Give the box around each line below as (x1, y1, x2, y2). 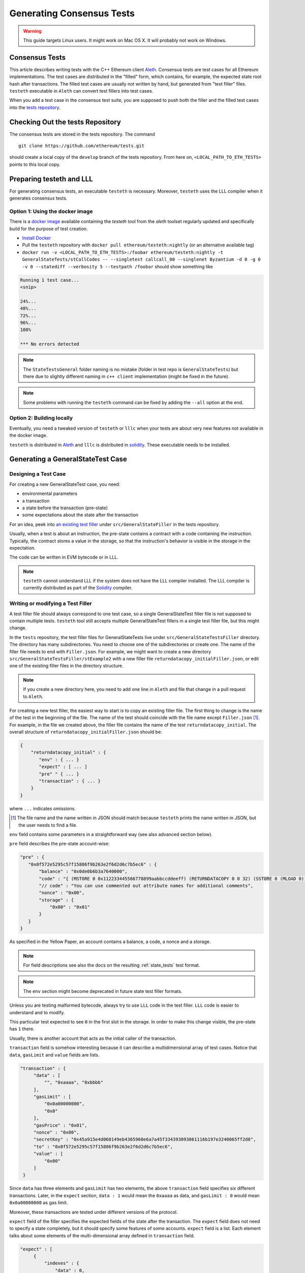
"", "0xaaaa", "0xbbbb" (44, 1080, 104, 1086)
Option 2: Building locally (9, 414, 73, 422)
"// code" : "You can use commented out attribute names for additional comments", (39, 882, 254, 889)
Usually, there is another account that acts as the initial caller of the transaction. (9, 1035, 176, 1041)
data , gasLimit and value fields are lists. (9, 1051, 100, 1058)
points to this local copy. (9, 161, 60, 168)
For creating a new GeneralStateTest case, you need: (9, 481, 120, 487)
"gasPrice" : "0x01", (33, 1122, 87, 1128)
